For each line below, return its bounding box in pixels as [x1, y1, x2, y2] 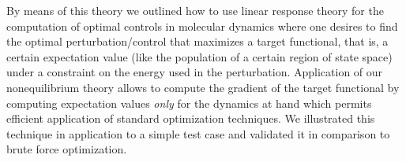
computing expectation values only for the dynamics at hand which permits [6, 94, 372, 111]
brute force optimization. [6, 141, 127, 157]
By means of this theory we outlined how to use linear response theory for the [6, 2, 384, 18]
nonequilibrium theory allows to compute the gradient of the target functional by [6, 79, 400, 95]
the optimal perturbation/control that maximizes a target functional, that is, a [6, 33, 389, 50]
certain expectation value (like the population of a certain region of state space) [6, 48, 393, 64]
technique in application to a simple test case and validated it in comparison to [6, 125, 390, 142]
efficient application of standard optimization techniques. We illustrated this [6, 110, 375, 127]
